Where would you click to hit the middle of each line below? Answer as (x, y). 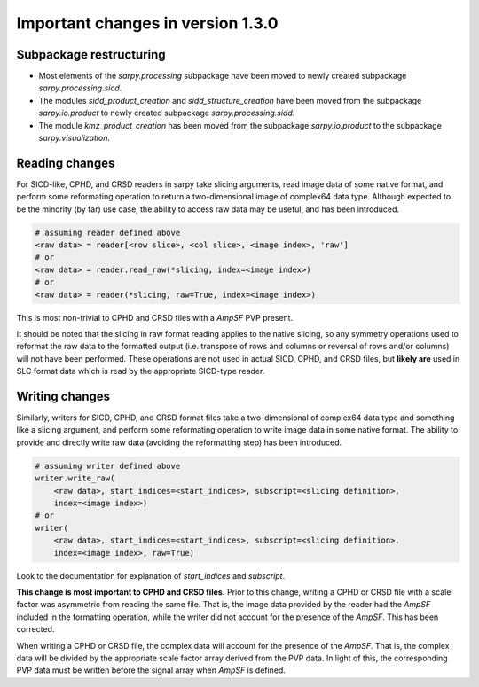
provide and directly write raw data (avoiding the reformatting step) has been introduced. (179, 442)
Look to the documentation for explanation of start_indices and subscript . (151, 575)
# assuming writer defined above (108, 466)
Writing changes (63, 396)
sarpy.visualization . (75, 138)
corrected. (35, 629)
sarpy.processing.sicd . (80, 88)
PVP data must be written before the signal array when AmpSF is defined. (151, 670)
